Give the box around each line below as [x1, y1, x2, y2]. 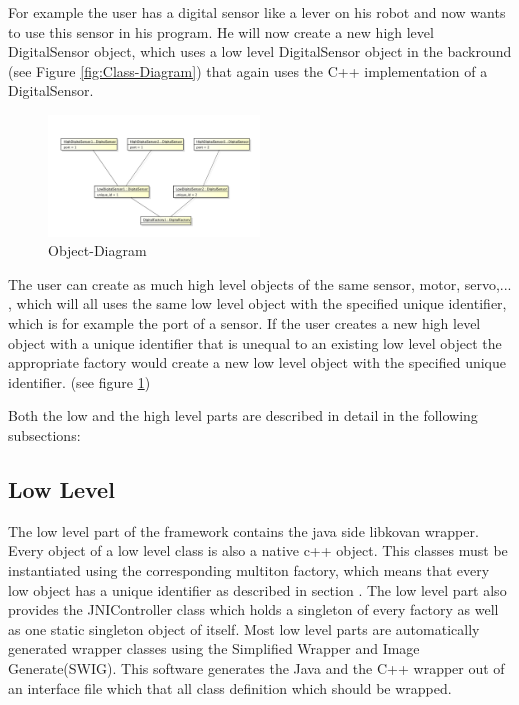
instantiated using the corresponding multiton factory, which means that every [8, 560, 490, 581]
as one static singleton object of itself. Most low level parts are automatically [8, 618, 480, 639]
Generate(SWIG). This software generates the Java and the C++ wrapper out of [8, 658, 505, 678]
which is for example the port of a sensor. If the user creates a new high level [8, 313, 481, 334]
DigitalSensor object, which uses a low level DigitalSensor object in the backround [8, 41, 512, 62]
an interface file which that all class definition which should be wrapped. [8, 677, 452, 698]
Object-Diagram [48, 240, 147, 261]
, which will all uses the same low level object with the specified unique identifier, [8, 293, 507, 314]
